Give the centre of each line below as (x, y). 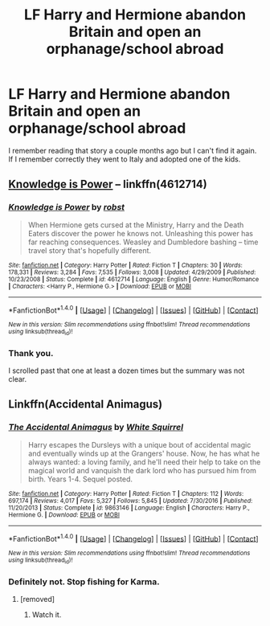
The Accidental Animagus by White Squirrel (96, 428)
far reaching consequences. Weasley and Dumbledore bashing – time (143, 242)
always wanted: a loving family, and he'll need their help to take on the (144, 462)
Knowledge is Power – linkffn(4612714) (108, 184)
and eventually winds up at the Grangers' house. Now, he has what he (144, 453)
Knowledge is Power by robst (67, 207)
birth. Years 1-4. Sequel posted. (80, 479)
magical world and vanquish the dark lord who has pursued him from (142, 470)
